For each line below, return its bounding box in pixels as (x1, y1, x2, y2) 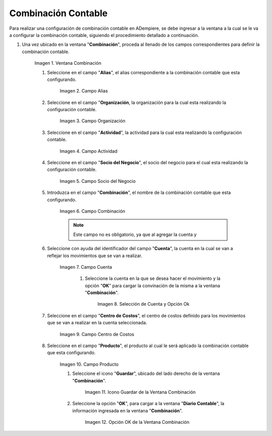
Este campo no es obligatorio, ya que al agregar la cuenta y (73, 231, 197, 237)
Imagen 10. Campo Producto (59, 361, 119, 367)
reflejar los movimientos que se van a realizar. (47, 253, 143, 259)
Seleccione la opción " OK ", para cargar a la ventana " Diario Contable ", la (72, 401, 225, 407)
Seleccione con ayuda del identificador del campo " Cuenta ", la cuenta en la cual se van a (47, 246, 233, 252)
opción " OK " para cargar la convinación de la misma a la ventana (85, 282, 220, 288)
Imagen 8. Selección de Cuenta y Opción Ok (97, 301, 190, 307)
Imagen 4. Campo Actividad (59, 148, 118, 154)
